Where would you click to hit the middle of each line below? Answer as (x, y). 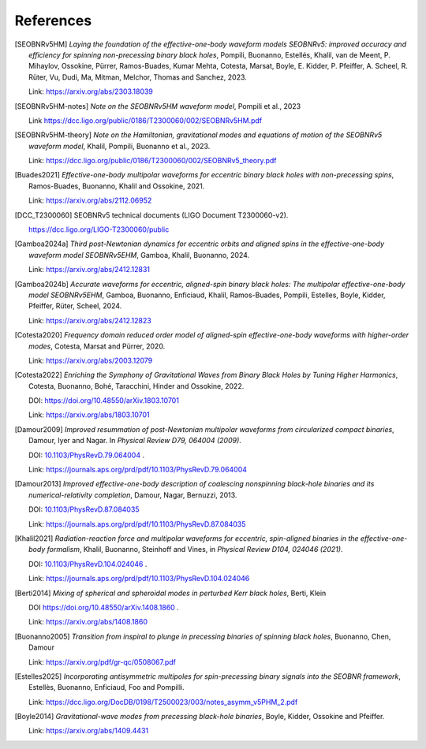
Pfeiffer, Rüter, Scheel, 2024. (75, 306)
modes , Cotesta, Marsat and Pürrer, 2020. (97, 346)
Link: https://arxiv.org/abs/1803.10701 (89, 415)
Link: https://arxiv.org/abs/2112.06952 (90, 200)
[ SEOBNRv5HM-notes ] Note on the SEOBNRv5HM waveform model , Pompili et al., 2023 (158, 106)
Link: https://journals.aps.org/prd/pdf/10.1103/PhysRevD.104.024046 (139, 579)
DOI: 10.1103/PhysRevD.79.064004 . (87, 455)
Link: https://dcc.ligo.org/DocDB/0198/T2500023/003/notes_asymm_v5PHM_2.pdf (163, 702)
